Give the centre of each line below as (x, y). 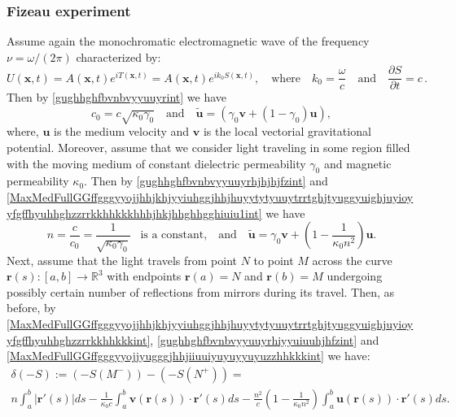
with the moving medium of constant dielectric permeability (156, 163)
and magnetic (357, 163)
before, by (31, 308)
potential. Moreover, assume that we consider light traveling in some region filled (208, 148)
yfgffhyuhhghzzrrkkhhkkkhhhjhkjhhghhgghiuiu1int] (134, 213)
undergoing (355, 276)
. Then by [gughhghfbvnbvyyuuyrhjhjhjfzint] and (206, 181)
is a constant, (174, 235)
